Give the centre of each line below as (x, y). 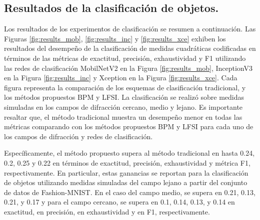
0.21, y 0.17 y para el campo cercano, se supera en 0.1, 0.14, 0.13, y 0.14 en (119, 202)
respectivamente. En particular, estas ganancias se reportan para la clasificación (126, 172)
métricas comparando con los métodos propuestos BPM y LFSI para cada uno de (129, 126)
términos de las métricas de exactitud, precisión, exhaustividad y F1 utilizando (125, 58)
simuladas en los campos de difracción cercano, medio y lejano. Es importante (123, 107)
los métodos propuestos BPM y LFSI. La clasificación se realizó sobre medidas (124, 97)
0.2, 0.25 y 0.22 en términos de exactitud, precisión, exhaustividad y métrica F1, (127, 162)
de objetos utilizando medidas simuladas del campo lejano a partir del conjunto (126, 182)
